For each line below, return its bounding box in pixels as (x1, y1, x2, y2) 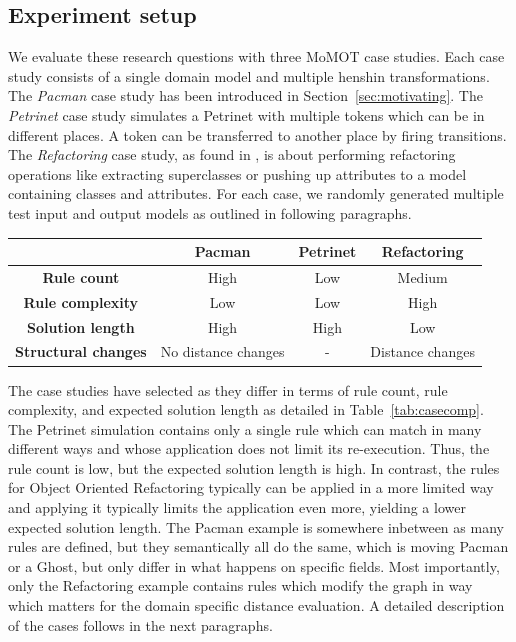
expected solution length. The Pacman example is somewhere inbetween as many (8, 516, 504, 537)
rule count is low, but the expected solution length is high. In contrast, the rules (8, 457, 500, 478)
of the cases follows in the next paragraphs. (8, 614, 273, 635)
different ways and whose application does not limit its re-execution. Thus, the (8, 438, 490, 459)
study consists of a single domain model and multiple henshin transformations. (8, 65, 490, 86)
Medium (397, 266, 448, 287)
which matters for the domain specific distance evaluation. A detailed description (8, 595, 505, 616)
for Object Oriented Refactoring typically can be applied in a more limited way (8, 477, 494, 498)
